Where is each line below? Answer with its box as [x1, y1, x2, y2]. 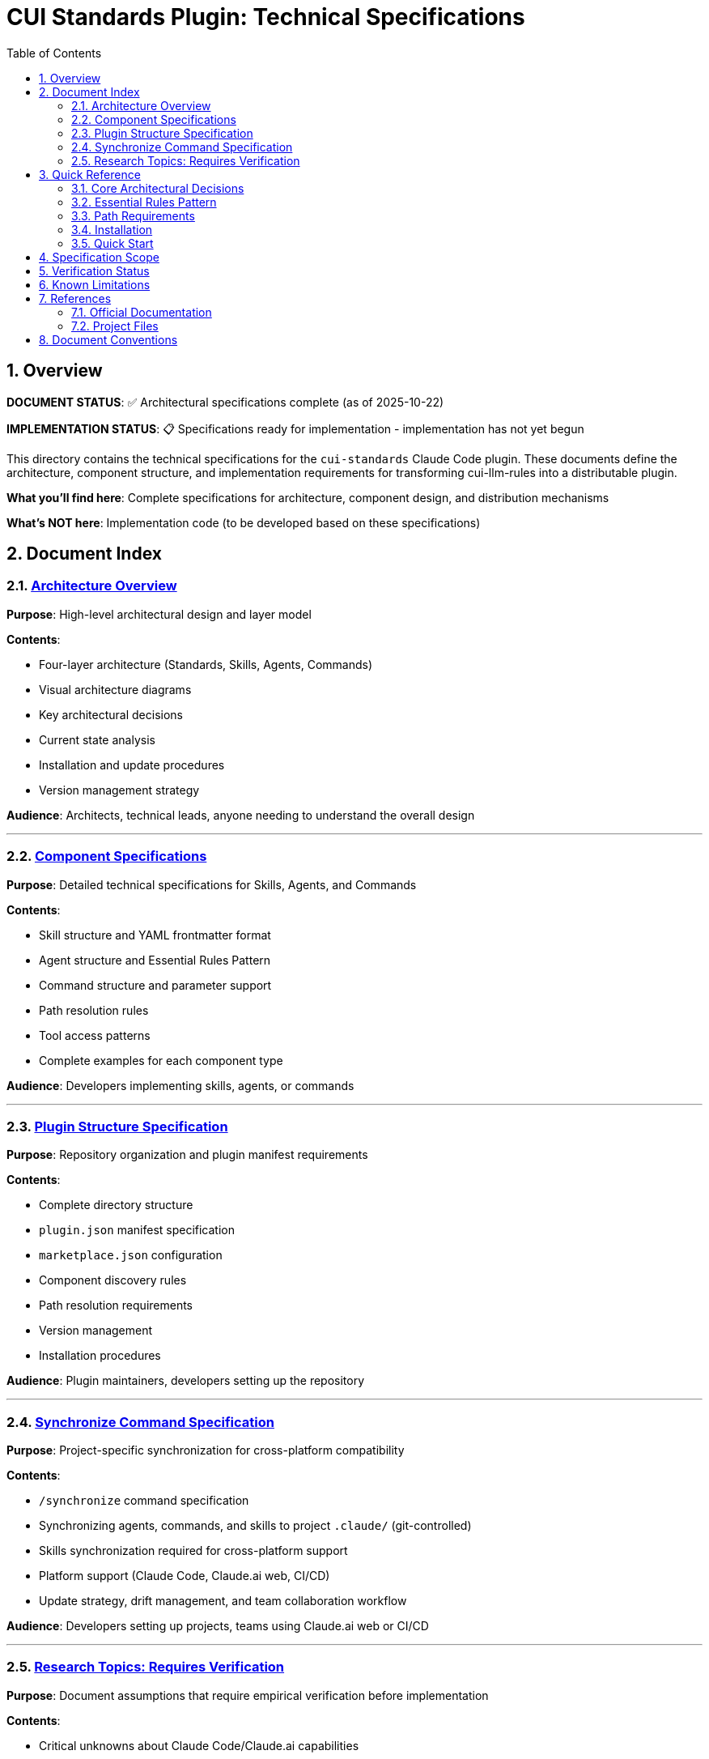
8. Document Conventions [39, 332, 178, 347]
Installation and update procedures [39, 757, 225, 772]
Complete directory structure [39, 1198, 193, 1212]
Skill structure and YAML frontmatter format [39, 927, 271, 942]
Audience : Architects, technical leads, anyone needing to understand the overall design [6, 807, 475, 822]
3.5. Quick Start [71, 236, 154, 250]
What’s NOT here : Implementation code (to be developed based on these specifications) [6, 515, 481, 530]
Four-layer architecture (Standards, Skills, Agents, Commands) [39, 657, 373, 671]
